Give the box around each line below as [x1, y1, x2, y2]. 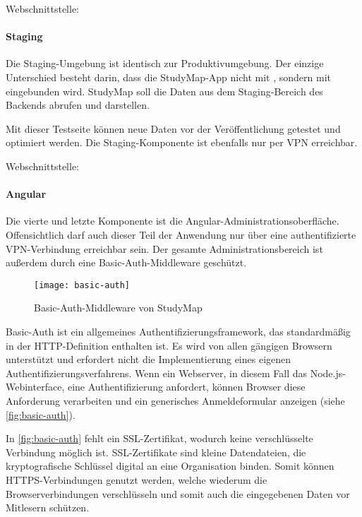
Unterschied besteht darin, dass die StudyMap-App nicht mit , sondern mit [6, 69, 331, 84]
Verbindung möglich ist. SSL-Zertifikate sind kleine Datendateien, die [6, 444, 306, 459]
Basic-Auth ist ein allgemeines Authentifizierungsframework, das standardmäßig [6, 323, 351, 338]
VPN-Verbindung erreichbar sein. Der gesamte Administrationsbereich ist [6, 241, 323, 256]
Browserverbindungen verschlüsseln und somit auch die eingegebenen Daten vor [6, 486, 350, 501]
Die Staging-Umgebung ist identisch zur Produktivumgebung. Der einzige [6, 56, 324, 71]
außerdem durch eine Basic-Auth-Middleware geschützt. [6, 255, 247, 270]
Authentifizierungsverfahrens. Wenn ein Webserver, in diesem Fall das [6, 365, 308, 380]
